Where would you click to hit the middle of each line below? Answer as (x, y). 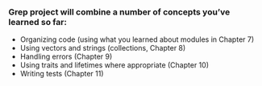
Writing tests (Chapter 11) (62, 74)
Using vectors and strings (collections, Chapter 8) (103, 48)
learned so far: (37, 22)
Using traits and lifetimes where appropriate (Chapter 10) (114, 65)
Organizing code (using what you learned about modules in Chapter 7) (137, 39)
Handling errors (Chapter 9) (66, 57)
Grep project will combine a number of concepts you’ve (119, 12)
